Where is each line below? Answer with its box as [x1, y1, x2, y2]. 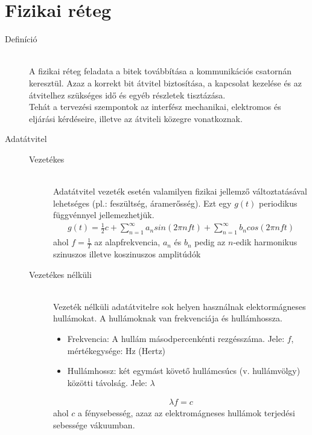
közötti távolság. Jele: [67, 376, 147, 388]
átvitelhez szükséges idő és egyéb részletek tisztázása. [29, 88, 226, 101]
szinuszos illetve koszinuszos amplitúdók [53, 248, 201, 260]
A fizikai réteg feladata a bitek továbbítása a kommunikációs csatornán [29, 65, 292, 77]
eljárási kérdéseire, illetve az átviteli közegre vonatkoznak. [29, 112, 243, 124]
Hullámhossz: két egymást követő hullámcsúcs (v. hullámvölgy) [67, 364, 301, 377]
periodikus [259, 196, 298, 209]
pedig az [194, 236, 226, 248]
